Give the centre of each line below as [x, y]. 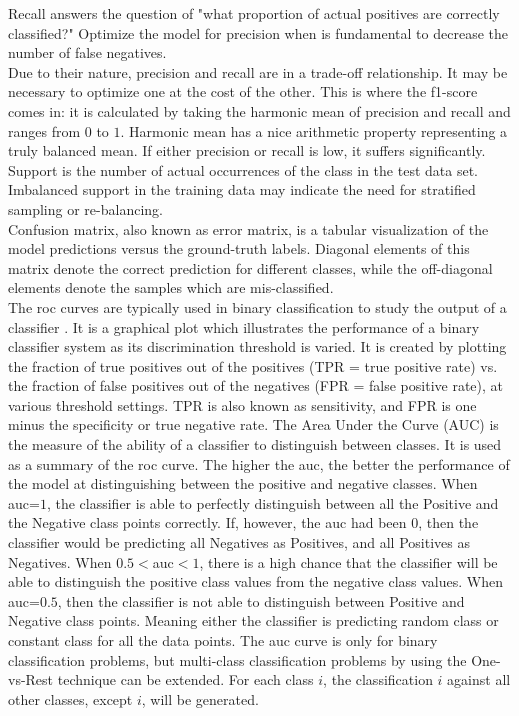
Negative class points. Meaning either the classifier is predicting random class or [253, 620]
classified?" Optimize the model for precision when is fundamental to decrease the [258, 32]
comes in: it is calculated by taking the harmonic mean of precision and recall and [259, 110]
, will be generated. [200, 698]
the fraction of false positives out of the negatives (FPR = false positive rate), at [255, 385]
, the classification [378, 679]
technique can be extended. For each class [185, 679]
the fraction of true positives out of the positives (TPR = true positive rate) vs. [253, 365]
